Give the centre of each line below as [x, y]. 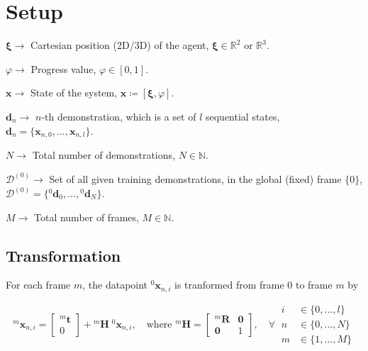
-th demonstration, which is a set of [119, 116]
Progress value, [63, 68]
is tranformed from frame [229, 285]
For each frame [38, 285]
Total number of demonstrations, [104, 154]
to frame [314, 285]
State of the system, [74, 93]
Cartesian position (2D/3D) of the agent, [120, 45]
